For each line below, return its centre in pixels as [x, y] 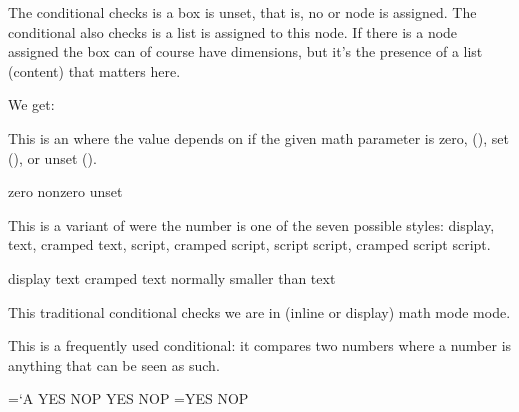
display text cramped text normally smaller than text [172, 277]
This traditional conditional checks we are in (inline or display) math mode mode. [259, 311]
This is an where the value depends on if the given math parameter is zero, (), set [258, 137]
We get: [31, 104]
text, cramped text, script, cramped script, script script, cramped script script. [249, 244]
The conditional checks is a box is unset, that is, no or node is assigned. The [242, 12]
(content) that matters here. [94, 70]
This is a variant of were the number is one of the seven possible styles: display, [251, 224]
